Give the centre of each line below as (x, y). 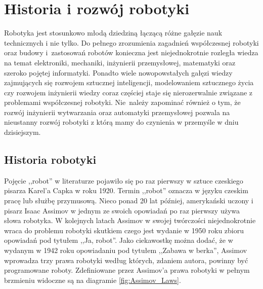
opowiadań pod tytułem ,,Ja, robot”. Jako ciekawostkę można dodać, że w (119, 240)
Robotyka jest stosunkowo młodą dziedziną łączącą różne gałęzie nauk (113, 33)
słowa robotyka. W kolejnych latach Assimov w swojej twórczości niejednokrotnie (130, 220)
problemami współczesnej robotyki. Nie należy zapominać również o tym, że (122, 102)
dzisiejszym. (23, 132)
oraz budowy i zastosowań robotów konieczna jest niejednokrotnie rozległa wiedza (131, 52)
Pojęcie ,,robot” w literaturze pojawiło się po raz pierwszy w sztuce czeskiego (124, 180)
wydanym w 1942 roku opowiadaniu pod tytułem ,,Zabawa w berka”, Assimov (126, 250)
